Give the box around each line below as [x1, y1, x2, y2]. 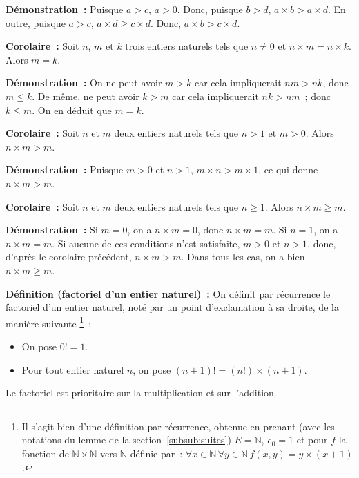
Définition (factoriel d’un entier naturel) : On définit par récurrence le [6, 286, 331, 300]
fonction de [21, 446, 69, 460]
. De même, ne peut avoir [32, 88, 139, 103]
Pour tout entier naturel [21, 362, 124, 376]
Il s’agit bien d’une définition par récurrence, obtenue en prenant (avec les [21, 419, 335, 433]
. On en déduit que [32, 102, 112, 117]
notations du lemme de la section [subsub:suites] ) [21, 432, 231, 447]
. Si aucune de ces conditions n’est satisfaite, [52, 236, 240, 250]
